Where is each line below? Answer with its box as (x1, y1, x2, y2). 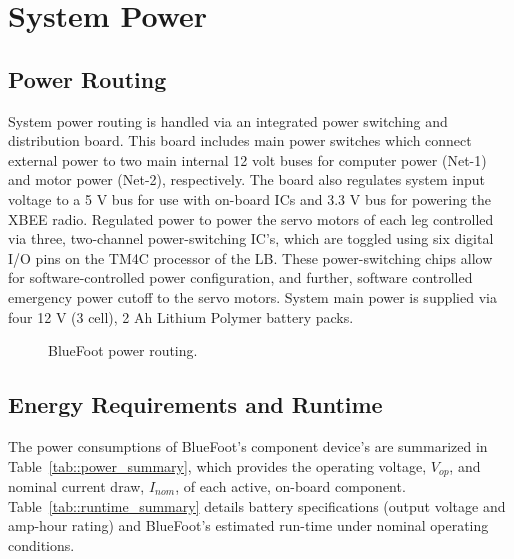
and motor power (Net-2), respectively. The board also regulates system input (8, 169, 485, 190)
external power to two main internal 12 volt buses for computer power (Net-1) (8, 149, 487, 170)
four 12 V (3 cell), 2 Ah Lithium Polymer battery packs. (8, 306, 354, 327)
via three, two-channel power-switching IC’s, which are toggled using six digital (8, 228, 494, 249)
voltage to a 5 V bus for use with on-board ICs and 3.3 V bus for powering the (8, 188, 492, 209)
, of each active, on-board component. (175, 475, 406, 496)
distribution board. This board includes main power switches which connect (8, 130, 472, 151)
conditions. (8, 534, 75, 555)
